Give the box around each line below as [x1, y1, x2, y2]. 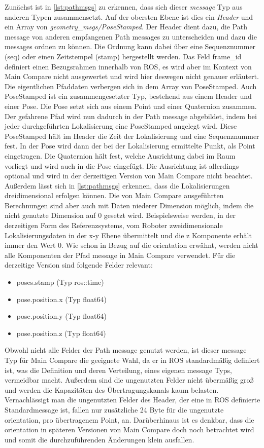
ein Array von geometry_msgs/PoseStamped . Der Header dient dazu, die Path [5, 21, 248, 32]
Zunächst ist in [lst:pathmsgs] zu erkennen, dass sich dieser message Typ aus [5, 2, 243, 12]
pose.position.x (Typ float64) [16, 293, 107, 304]
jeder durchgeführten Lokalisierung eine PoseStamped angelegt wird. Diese [5, 121, 237, 131]
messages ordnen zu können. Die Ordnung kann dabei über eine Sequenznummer [5, 41, 256, 52]
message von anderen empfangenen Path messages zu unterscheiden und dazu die [5, 31, 257, 42]
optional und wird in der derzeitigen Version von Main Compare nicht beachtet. [5, 170, 253, 181]
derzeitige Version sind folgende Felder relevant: [5, 259, 153, 270]
